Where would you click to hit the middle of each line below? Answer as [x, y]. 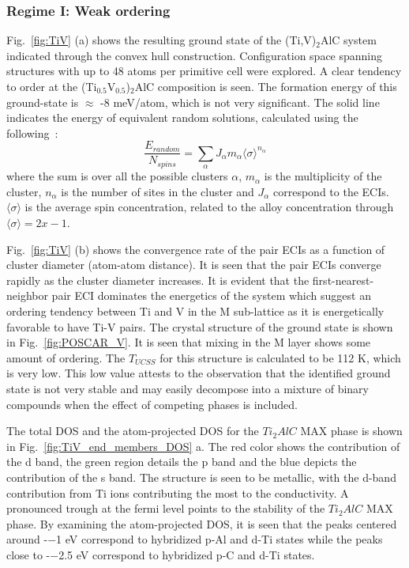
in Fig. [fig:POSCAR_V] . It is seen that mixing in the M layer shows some [189, 342]
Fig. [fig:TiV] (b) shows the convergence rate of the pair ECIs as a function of [196, 249]
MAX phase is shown [351, 431]
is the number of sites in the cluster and [158, 191]
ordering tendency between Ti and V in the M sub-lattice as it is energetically [195, 311]
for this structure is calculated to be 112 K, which [280, 357]
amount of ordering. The [66, 357]
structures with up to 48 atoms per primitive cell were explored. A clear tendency [204, 71]
